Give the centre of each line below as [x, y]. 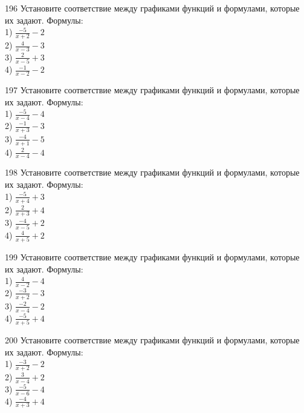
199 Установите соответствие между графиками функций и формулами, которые [152, 256]
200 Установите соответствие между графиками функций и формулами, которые [152, 339]
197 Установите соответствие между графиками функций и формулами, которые [152, 89]
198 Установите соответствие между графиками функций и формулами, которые [152, 172]
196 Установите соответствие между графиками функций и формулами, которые [152, 8]
